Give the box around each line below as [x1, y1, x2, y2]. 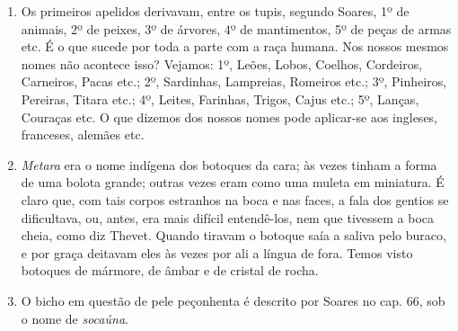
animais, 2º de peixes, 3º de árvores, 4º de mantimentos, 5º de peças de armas [21, 19, 452, 38]
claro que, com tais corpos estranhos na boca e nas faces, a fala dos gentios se [21, 190, 449, 209]
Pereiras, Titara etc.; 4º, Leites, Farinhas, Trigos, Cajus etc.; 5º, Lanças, [21, 89, 419, 108]
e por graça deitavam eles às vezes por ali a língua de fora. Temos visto [21, 243, 413, 262]
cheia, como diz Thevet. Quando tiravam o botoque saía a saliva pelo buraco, [21, 226, 446, 245]
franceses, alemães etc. [21, 125, 145, 144]
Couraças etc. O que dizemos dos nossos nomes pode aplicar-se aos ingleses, [21, 107, 438, 126]
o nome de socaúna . [21, 309, 128, 327]
